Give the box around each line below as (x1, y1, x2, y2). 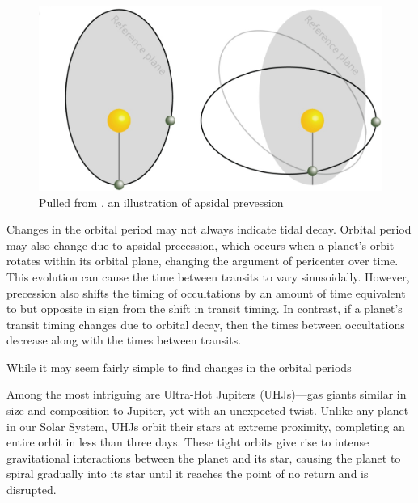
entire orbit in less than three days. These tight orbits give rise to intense (6, 433, 369, 450)
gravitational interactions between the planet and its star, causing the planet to (6, 449, 401, 466)
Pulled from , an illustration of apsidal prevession (39, 193, 284, 210)
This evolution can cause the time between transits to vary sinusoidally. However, (6, 268, 410, 285)
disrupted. (6, 481, 57, 498)
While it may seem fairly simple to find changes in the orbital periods (6, 358, 352, 375)
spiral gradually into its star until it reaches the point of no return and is (6, 465, 369, 482)
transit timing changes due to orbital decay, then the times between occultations (6, 315, 405, 332)
